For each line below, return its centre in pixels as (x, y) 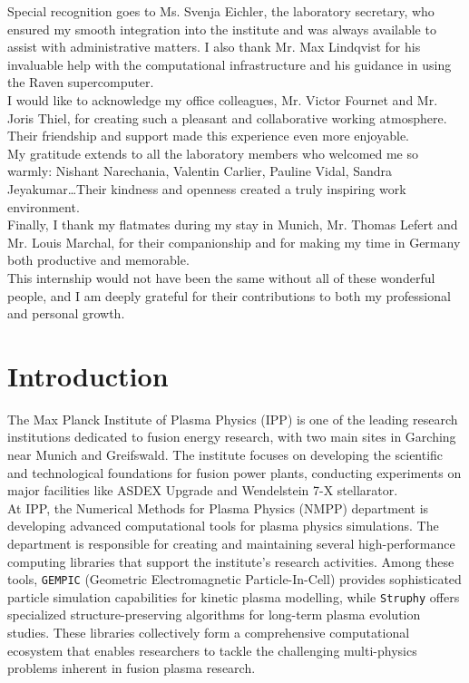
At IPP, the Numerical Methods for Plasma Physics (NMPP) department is (218, 507)
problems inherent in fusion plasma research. (132, 668)
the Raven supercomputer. (81, 82)
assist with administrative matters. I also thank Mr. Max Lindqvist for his (214, 47)
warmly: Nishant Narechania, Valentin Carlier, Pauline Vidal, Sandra (200, 171)
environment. (44, 206)
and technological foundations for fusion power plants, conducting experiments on (234, 472)
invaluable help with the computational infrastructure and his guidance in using (230, 64)
